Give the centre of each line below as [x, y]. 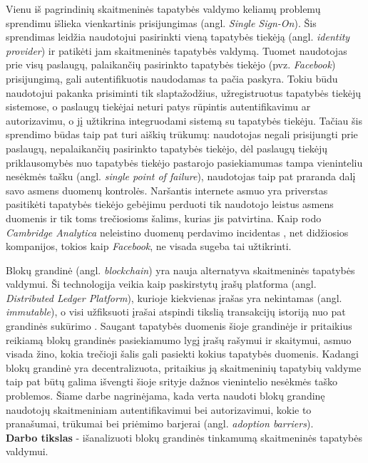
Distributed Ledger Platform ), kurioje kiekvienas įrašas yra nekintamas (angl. [174, 297]
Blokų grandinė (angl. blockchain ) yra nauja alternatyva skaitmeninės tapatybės [180, 270]
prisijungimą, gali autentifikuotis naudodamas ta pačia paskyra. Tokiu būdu [172, 78]
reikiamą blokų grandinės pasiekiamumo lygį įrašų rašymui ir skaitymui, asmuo [179, 339]
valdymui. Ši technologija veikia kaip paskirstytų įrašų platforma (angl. [161, 284]
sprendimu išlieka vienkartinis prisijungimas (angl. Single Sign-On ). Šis [161, 22]
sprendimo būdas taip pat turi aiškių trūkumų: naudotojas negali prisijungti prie [182, 134]
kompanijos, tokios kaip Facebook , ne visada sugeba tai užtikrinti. [149, 246]
